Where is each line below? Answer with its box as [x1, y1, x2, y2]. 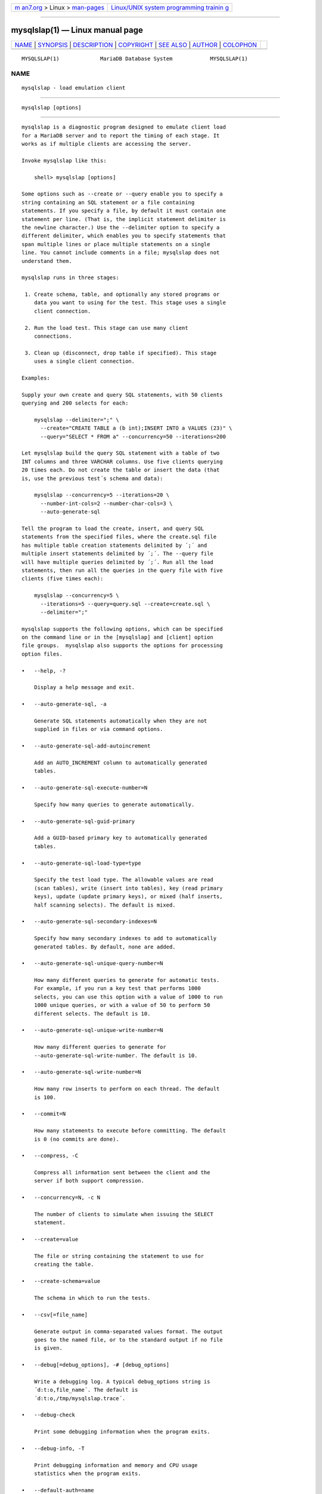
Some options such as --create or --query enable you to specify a [21, 191, 223, 197]
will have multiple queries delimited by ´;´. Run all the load [21, 559, 214, 565]
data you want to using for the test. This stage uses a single [33, 299, 226, 306]
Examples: [21, 374, 50, 381]
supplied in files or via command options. [33, 726, 163, 733]
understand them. [21, 258, 72, 264]
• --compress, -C [21, 1152, 79, 1159]
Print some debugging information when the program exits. [33, 1428, 210, 1435]
